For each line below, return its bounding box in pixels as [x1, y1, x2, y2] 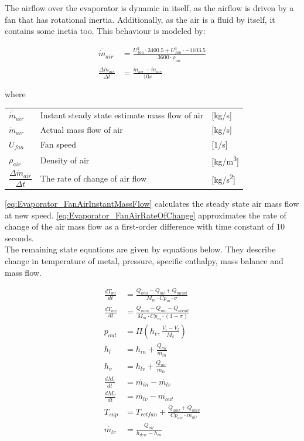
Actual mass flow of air [40, 124, 123, 135]
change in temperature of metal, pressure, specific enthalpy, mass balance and [5, 254, 283, 266]
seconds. [5, 231, 34, 244]
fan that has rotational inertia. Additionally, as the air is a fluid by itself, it [5, 13, 275, 25]
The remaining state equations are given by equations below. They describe [5, 243, 276, 255]
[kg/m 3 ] [211, 153, 239, 167]
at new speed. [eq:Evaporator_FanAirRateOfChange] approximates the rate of [5, 208, 286, 221]
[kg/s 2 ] [211, 172, 235, 185]
